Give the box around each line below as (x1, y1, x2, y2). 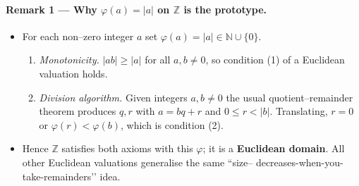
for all (145, 52, 171, 67)
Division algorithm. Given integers (39, 89, 188, 104)
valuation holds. (39, 66, 108, 80)
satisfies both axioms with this (61, 141, 193, 156)
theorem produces (39, 104, 116, 118)
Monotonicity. (39, 52, 99, 67)
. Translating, (269, 104, 328, 118)
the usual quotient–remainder (226, 89, 353, 104)
